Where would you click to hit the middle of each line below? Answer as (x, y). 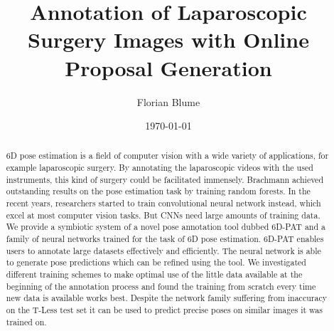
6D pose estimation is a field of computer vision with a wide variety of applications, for (167, 156)
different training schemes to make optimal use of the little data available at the (154, 274)
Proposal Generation (168, 67)
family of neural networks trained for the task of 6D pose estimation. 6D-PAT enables (165, 239)
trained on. (26, 321)
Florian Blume (168, 101)
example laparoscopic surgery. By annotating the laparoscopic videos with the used (160, 168)
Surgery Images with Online (168, 40)
